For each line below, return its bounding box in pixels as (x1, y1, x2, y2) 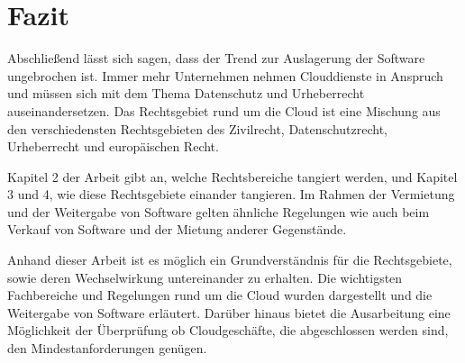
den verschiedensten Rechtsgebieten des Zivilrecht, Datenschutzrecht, (7, 119, 388, 138)
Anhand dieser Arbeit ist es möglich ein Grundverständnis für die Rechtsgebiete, (7, 250, 452, 269)
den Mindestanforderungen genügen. (7, 339, 207, 358)
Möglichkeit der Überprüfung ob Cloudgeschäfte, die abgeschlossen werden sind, (7, 321, 449, 340)
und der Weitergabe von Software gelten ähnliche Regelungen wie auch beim (7, 202, 430, 221)
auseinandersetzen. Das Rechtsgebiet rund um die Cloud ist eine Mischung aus (7, 101, 441, 120)
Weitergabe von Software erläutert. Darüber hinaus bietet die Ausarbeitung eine (7, 303, 451, 322)
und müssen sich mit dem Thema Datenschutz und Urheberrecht (7, 84, 365, 103)
